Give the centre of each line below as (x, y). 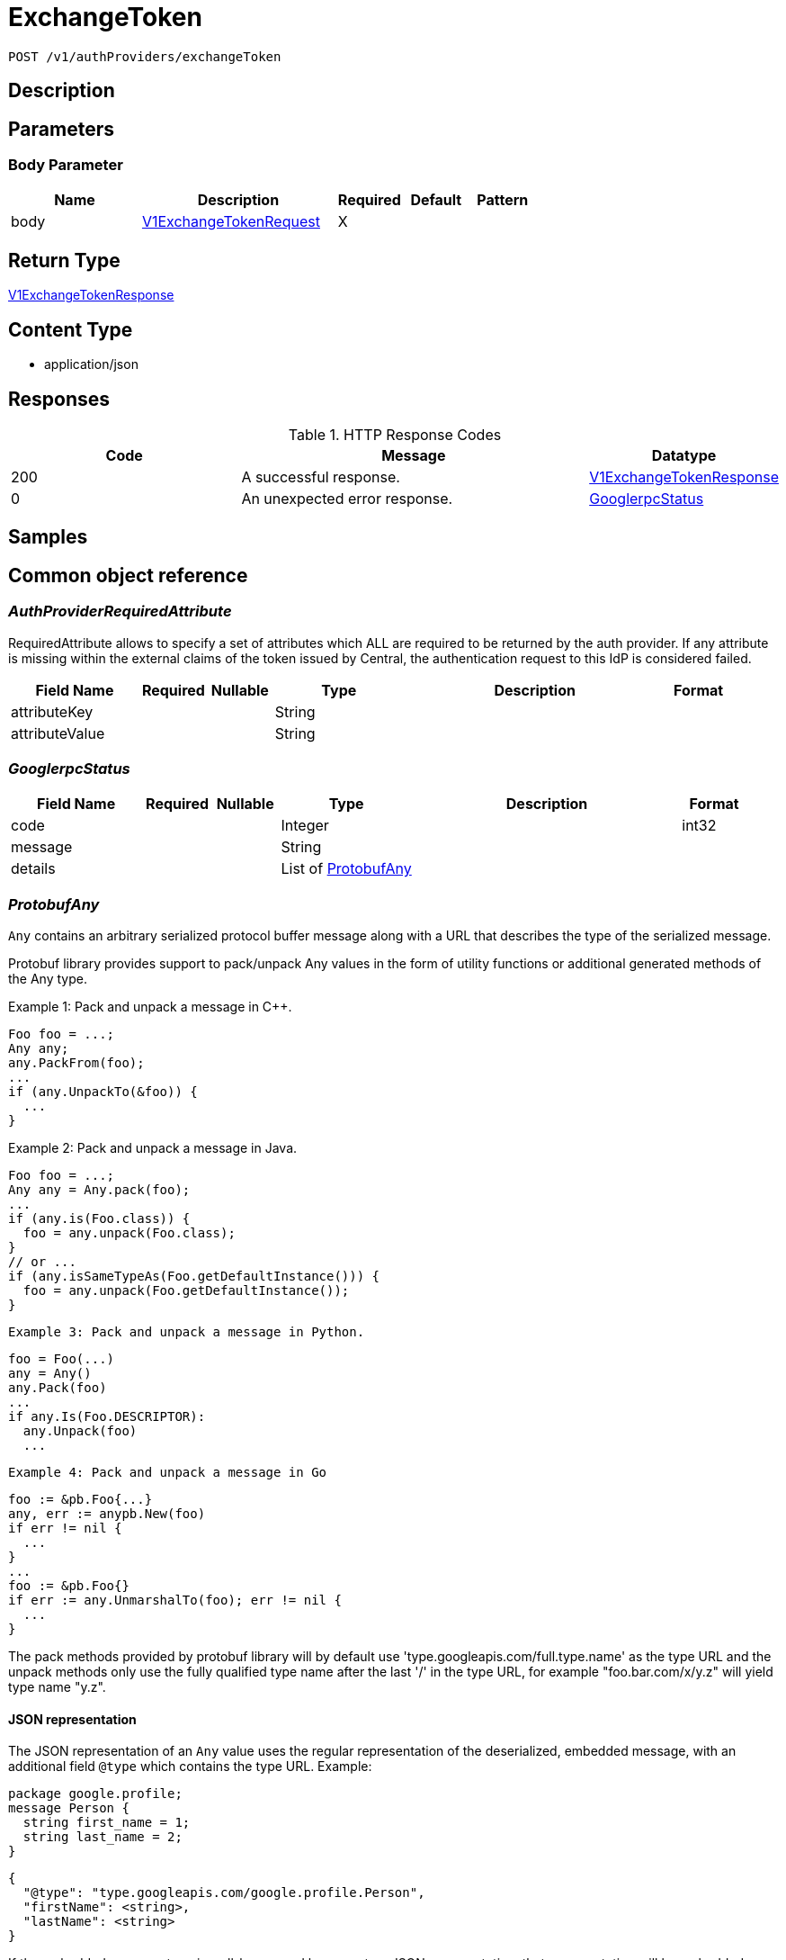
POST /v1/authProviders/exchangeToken (145, 56)
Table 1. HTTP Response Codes (395, 434)
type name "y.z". (57, 1687)
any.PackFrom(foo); (76, 1063)
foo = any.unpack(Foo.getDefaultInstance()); (186, 1291)
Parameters (61, 129)
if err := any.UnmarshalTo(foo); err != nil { (175, 1600)
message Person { (69, 1808)
